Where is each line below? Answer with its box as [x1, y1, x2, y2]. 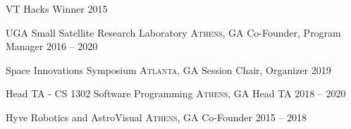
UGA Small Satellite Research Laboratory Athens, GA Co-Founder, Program [6, 25, 341, 39]
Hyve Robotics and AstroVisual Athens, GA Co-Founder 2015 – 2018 [6, 109, 307, 124]
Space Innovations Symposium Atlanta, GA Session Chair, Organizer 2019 [6, 62, 331, 77]
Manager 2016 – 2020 [6, 39, 98, 54]
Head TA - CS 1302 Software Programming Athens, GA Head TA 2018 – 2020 [6, 86, 346, 101]
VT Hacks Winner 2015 [6, 1, 108, 16]
